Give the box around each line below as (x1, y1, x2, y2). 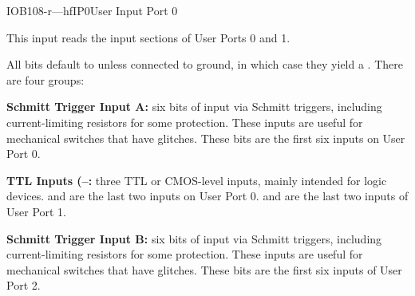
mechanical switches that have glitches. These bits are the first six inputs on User (6, 129, 405, 146)
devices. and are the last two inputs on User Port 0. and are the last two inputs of (6, 187, 409, 204)
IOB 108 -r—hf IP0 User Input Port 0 (6, 2, 178, 18)
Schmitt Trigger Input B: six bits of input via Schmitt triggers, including (6, 230, 382, 247)
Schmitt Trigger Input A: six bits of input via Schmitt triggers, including (6, 98, 382, 115)
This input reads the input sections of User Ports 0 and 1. (6, 29, 290, 45)
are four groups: (6, 71, 85, 88)
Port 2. (6, 277, 41, 294)
